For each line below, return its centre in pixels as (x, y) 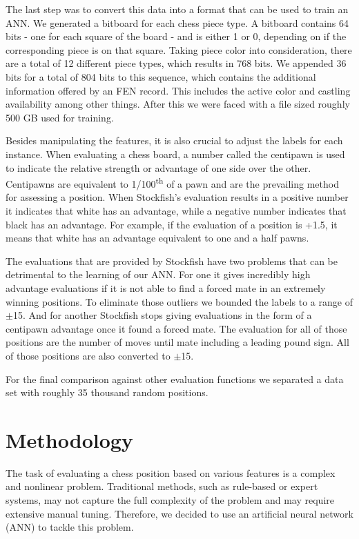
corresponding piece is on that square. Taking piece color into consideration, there (179, 49)
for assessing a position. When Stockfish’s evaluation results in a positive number (177, 197)
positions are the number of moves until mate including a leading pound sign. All (177, 342)
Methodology (69, 439)
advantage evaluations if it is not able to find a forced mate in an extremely (166, 287)
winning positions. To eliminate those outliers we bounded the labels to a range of (179, 301)
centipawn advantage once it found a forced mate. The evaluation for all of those (176, 328)
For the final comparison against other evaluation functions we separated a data (175, 379)
